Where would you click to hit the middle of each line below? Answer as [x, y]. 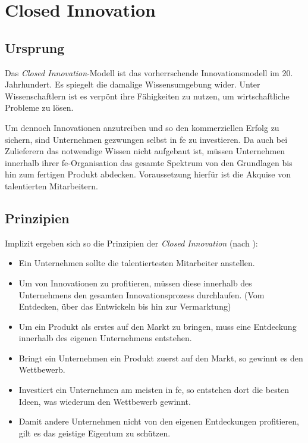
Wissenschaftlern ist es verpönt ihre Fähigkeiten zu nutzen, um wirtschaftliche [147, 96]
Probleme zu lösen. [39, 107]
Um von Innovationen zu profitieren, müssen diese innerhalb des [135, 283]
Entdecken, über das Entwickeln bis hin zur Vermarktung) [125, 306]
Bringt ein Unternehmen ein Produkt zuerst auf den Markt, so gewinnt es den [161, 358]
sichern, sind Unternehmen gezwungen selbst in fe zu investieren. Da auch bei [146, 139]
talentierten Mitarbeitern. [51, 185]
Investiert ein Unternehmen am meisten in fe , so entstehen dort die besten [154, 390]
